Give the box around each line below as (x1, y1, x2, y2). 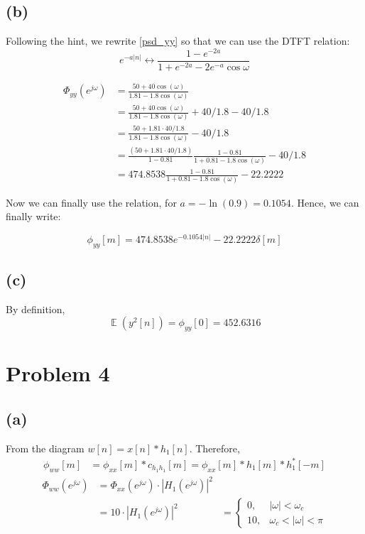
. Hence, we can (290, 195, 359, 209)
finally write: (6, 209, 61, 224)
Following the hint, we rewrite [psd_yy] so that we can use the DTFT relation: (6, 33, 350, 48)
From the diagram (6, 440, 85, 455)
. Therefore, (189, 440, 240, 455)
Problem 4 (6, 359, 110, 388)
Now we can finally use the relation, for (6, 195, 177, 209)
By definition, (6, 301, 65, 316)
